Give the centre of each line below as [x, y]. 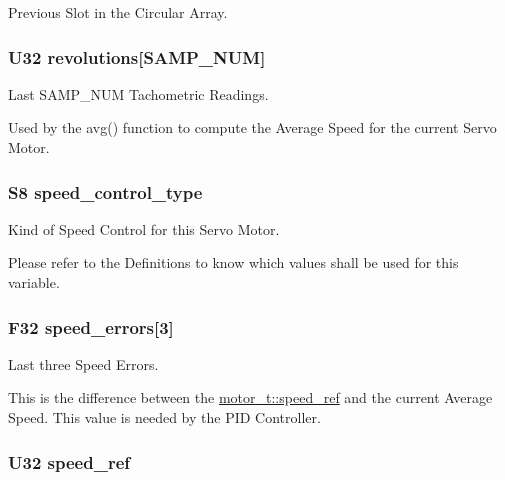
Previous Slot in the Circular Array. [118, 12]
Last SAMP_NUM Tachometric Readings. [138, 93]
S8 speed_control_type [105, 191]
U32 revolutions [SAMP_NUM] [137, 56]
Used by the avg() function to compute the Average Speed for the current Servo [252, 127]
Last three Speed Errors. [83, 363]
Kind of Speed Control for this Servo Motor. [144, 228]
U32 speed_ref [69, 461]
